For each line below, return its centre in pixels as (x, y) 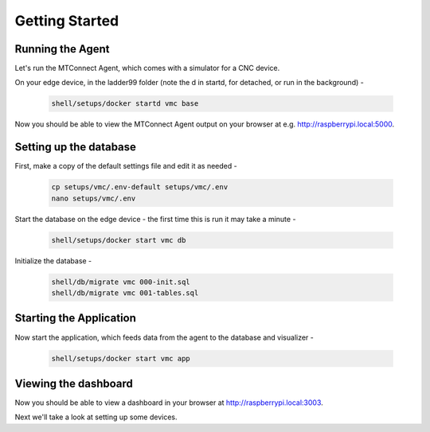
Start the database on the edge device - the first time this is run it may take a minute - (155, 219)
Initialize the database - (53, 261)
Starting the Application (76, 318)
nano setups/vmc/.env (94, 198)
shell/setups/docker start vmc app (121, 358)
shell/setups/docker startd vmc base (125, 104)
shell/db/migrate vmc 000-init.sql (121, 282)
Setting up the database (76, 147)
